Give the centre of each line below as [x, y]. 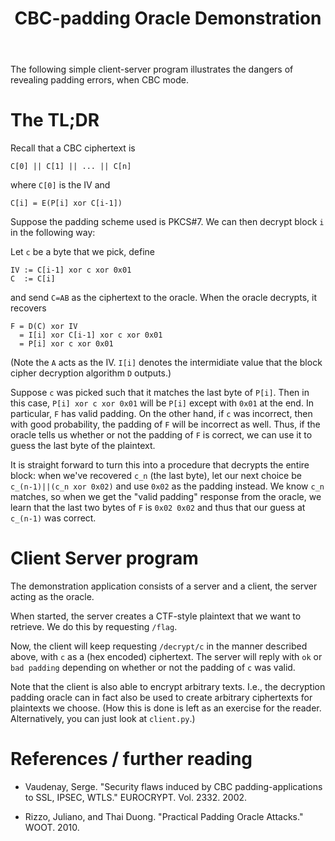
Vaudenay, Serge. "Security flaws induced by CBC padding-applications [173, 786]
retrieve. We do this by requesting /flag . [94, 627]
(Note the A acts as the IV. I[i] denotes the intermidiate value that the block [166, 363]
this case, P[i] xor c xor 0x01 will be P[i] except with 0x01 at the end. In [162, 403]
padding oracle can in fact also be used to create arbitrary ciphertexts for [161, 698]
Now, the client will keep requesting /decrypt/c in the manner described [159, 646]
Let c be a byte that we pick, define [83, 252]
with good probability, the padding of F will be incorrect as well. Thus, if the [165, 424]
